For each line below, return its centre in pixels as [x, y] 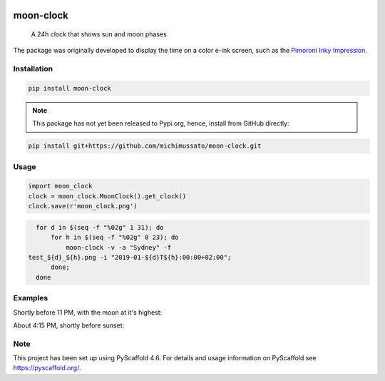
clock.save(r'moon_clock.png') [83, 206]
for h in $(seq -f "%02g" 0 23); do [115, 238]
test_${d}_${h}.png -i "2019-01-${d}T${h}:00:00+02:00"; [130, 257]
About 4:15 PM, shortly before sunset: [69, 325]
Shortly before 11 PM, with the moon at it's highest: [88, 312]
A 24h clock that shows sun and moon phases [99, 34]
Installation [33, 69]
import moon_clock [60, 186]
